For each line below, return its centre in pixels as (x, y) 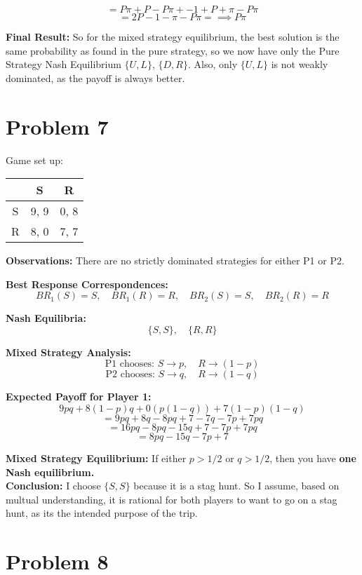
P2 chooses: (130, 375)
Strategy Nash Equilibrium (63, 64)
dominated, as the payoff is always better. (95, 77)
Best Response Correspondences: (87, 284)
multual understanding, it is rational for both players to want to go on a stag (172, 499)
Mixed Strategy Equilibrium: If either (96, 458)
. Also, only (213, 64)
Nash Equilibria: (46, 318)
